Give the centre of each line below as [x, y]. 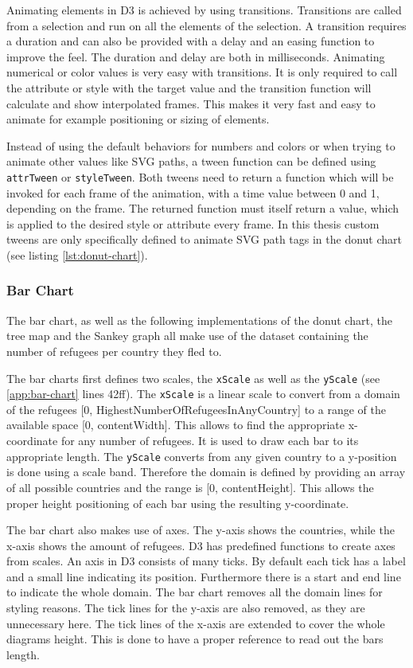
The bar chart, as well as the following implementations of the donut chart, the [199, 320]
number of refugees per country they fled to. [114, 351]
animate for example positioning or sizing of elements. [138, 119]
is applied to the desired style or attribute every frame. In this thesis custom [193, 223]
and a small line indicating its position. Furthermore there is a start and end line [204, 576]
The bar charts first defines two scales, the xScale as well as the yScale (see [193, 378]
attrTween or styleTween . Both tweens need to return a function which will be [200, 176]
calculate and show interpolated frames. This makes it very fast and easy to [191, 103]
